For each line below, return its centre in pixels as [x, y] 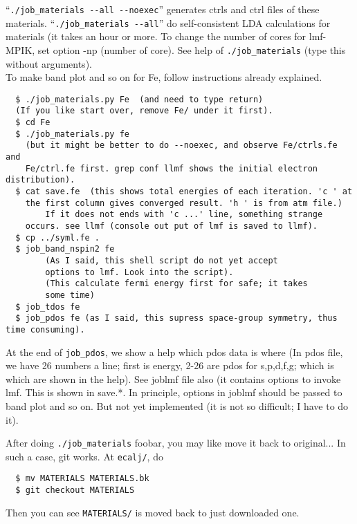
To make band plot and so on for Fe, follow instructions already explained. [164, 77]
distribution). [40, 180]
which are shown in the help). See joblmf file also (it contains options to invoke [173, 378]
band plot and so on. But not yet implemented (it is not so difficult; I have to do [177, 405]
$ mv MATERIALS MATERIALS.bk [82, 479]
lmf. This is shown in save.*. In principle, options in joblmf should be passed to [174, 392]
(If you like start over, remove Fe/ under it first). [144, 111]
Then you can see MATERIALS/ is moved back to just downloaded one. [153, 512]
